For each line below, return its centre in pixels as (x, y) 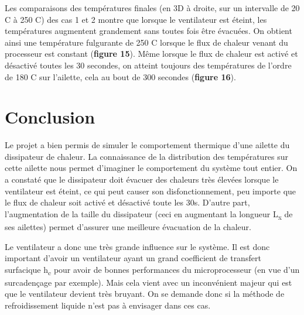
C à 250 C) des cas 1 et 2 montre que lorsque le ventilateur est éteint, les (136, 19)
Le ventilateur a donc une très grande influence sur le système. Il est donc (137, 246)
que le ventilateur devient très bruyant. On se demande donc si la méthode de (145, 294)
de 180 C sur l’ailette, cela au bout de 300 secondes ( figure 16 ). (120, 76)
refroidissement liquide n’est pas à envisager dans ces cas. (108, 305)
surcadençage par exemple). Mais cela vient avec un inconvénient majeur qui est (148, 282)
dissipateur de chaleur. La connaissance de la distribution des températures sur (147, 156)
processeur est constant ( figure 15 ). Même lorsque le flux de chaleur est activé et (151, 54)
